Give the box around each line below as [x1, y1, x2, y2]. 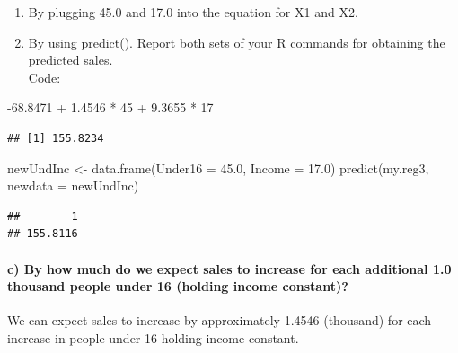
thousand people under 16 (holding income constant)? [7, 277, 348, 296]
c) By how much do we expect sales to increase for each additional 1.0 [7, 259, 452, 278]
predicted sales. [28, 50, 113, 69]
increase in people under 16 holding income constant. [7, 328, 299, 347]
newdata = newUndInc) [7, 176, 139, 195]
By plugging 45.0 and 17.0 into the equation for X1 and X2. [28, 3, 358, 21]
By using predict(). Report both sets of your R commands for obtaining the [28, 32, 445, 51]
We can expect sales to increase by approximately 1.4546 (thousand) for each [7, 311, 432, 330]
